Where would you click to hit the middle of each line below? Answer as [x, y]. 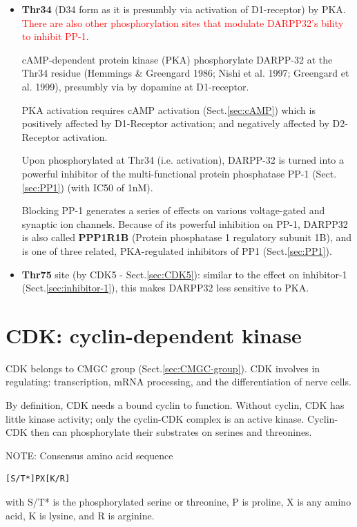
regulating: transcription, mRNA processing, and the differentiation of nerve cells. [178, 382]
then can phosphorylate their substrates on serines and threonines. [171, 432]
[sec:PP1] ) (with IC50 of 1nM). [87, 187]
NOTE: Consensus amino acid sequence [89, 455]
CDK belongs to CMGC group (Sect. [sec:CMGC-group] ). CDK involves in [163, 368]
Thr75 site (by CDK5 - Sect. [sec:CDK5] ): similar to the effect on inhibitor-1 [184, 274]
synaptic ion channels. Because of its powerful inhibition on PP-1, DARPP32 [185, 223]
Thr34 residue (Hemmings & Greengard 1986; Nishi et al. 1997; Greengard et [185, 73]
